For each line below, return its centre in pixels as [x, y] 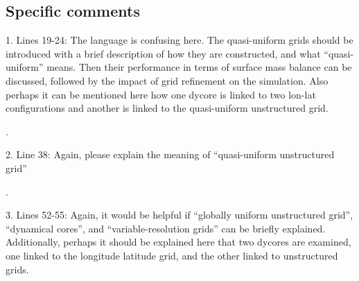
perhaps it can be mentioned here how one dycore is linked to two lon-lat [161, 94]
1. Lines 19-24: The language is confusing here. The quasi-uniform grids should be [179, 40]
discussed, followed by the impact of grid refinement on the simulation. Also [167, 80]
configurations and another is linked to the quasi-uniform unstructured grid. [167, 108]
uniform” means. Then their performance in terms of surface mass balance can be [179, 67]
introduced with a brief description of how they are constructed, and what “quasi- [180, 53]
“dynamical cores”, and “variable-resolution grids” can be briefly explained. [166, 228]
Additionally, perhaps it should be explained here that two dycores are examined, [178, 242]
